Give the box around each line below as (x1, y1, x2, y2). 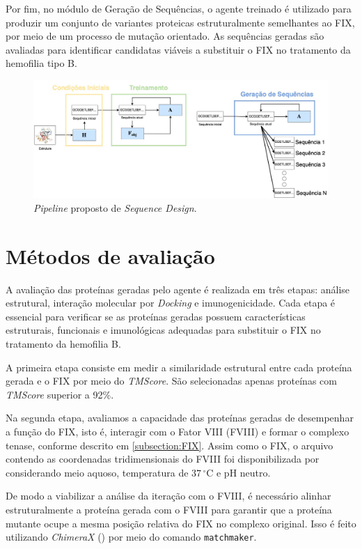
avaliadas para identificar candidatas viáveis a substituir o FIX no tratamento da (6, 42, 351, 56)
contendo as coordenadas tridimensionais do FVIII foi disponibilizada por (6, 451, 320, 466)
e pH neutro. (216, 465, 271, 479)
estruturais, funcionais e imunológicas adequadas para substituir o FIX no (6, 323, 321, 337)
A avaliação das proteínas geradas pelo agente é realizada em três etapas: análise (6, 281, 350, 296)
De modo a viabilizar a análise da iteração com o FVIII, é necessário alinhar (6, 488, 331, 503)
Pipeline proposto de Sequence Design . (33, 200, 197, 215)
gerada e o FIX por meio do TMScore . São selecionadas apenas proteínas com (6, 373, 337, 388)
